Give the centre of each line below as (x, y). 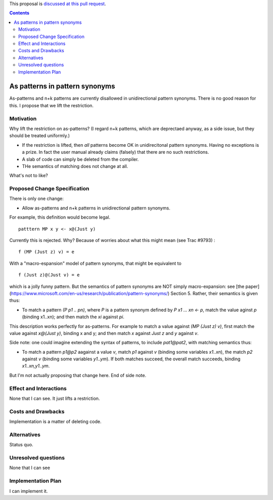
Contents (19, 13)
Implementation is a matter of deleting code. (55, 422)
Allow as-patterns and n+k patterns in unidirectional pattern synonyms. (96, 208)
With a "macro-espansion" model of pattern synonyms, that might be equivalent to (95, 263)
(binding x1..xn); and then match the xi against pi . (73, 317)
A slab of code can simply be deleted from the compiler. (80, 159)
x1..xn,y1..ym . (36, 366)
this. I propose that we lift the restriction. (51, 105)
